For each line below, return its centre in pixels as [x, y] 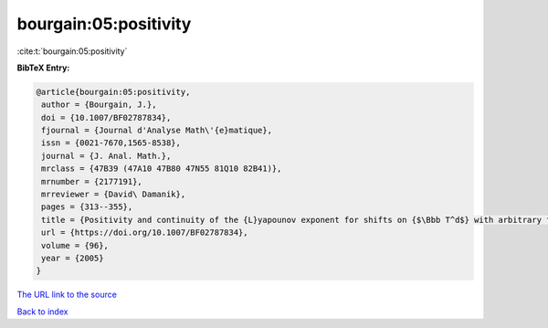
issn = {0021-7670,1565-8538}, [111, 143]
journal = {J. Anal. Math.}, [106, 156]
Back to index [42, 312]
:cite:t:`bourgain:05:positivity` [72, 51]
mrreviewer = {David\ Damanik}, [114, 195]
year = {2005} [73, 258]
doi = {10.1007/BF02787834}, [106, 117]
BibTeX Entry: [43, 68]
